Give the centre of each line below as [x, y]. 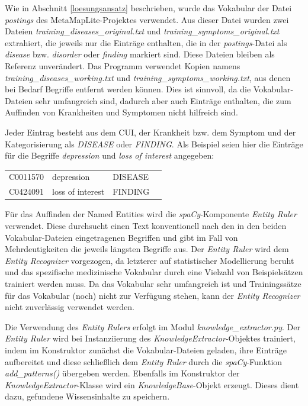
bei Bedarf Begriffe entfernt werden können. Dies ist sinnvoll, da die [128, 89]
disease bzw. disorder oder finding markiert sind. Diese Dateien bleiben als [140, 54]
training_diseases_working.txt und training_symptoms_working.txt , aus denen [148, 77]
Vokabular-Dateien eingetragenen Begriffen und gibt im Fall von [121, 237]
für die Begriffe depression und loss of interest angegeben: [110, 155]
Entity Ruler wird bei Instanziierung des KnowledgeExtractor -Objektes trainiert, [150, 338]
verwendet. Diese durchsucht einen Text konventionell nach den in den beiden [146, 225]
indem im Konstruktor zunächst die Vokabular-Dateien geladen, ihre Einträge [146, 349]
